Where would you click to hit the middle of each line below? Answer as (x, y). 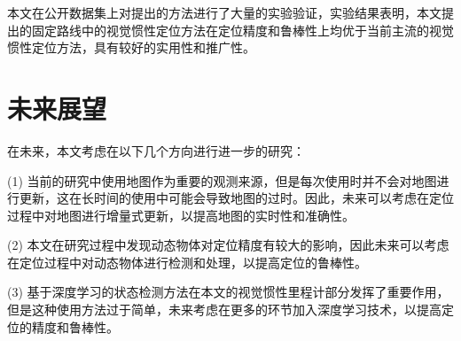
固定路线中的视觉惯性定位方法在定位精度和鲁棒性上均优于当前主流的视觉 (242, 30)
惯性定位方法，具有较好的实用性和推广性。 (131, 47)
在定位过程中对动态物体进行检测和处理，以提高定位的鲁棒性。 (187, 262)
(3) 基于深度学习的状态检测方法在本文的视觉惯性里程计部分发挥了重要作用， (228, 292)
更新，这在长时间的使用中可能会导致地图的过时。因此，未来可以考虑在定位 (236, 198)
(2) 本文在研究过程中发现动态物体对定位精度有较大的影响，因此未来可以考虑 (228, 245)
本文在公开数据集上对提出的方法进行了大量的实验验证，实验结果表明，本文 (224, 12)
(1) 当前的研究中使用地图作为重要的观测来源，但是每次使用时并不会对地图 (222, 180)
